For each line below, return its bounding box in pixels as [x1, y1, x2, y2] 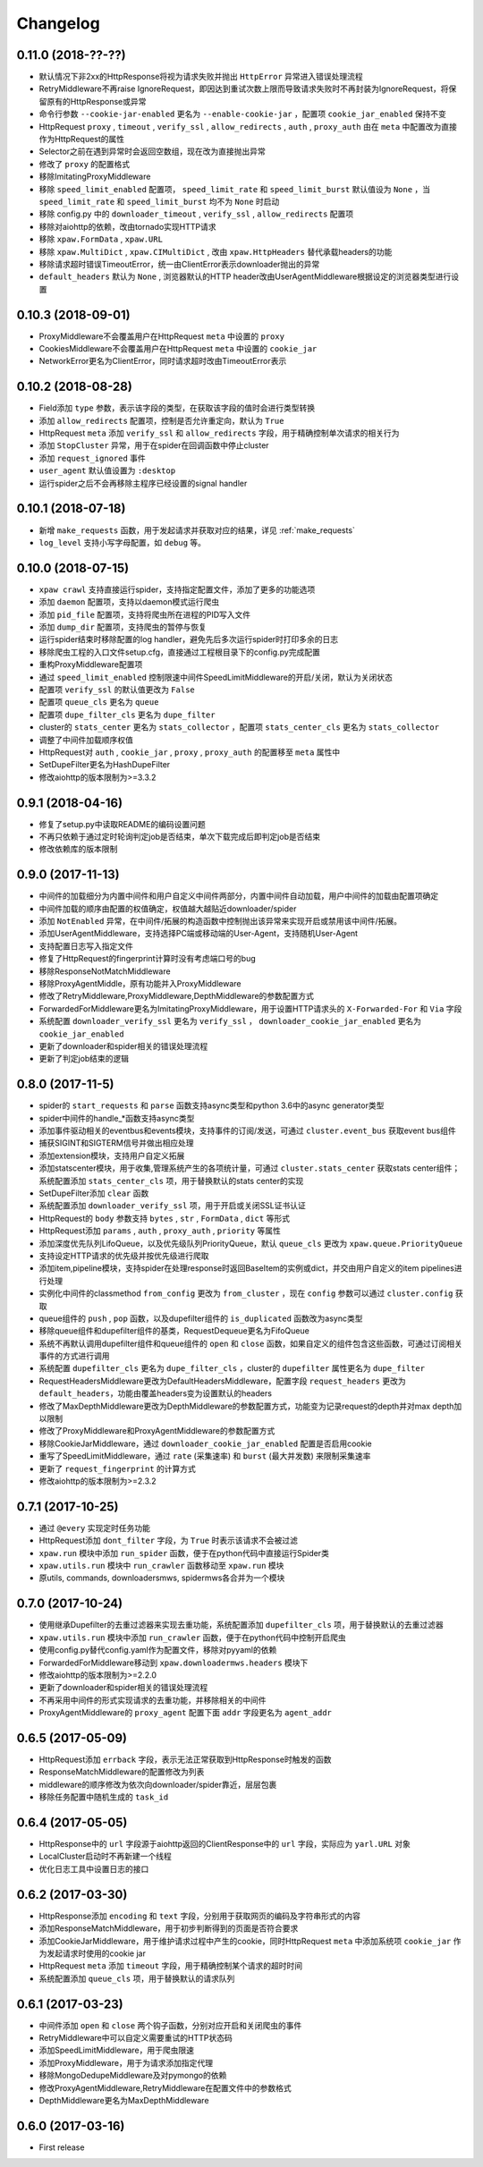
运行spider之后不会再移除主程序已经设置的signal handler [38, 478, 248, 488]
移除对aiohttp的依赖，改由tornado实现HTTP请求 [38, 221, 216, 232]
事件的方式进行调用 [38, 1350, 110, 1361]
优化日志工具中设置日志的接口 [38, 1863, 149, 1874]
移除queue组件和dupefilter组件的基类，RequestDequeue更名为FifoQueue [38, 1325, 310, 1336]
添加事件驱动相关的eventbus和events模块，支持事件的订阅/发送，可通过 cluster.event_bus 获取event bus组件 [38, 1125, 456, 1136]
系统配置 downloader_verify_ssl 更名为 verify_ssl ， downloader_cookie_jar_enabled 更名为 [38, 1016, 422, 1027]
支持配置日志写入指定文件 [38, 940, 133, 952]
